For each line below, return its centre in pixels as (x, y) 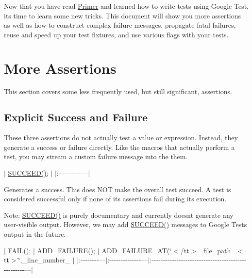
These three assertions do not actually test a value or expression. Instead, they (121, 138)
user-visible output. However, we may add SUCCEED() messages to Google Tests (126, 224)
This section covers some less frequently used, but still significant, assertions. (118, 91)
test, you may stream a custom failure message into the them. (96, 156)
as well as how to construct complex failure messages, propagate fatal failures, (120, 25)
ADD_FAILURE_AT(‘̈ (137, 250)
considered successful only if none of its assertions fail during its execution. (115, 199)
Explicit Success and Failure (76, 117)
